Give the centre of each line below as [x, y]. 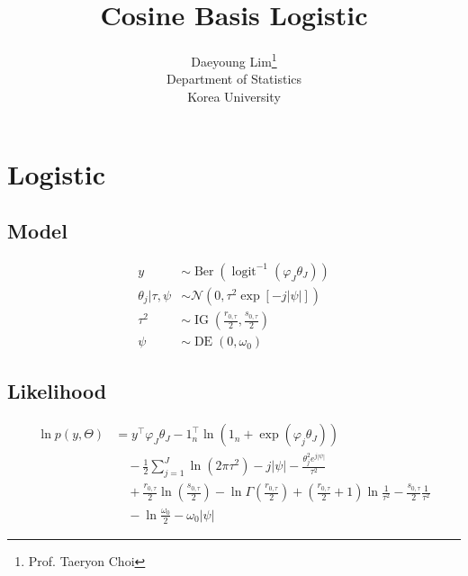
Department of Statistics [234, 79]
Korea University [234, 96]
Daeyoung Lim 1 [234, 60]
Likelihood [57, 391]
